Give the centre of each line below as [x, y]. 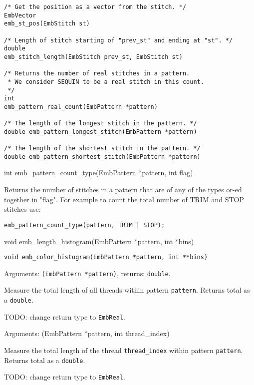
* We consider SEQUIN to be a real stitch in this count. [106, 82]
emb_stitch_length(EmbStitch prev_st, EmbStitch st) [93, 57]
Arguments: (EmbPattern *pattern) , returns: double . [87, 273]
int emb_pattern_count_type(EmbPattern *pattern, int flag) [99, 173]
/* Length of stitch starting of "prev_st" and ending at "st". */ [119, 40]
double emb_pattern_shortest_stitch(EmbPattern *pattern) [102, 157]
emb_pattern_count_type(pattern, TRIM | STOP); [85, 225]
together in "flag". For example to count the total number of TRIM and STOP [124, 199]
